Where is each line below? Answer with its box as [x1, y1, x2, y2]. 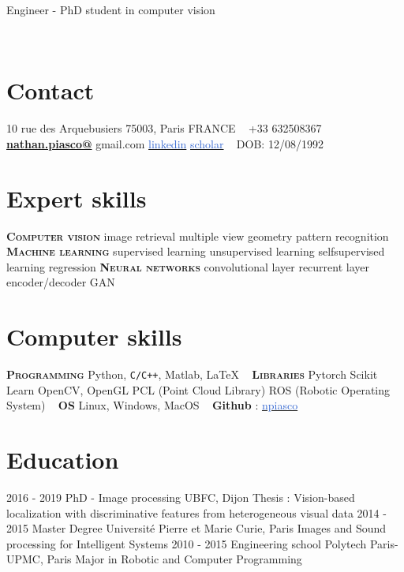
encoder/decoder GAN [6, 274, 115, 290]
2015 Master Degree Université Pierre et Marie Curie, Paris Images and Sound [6, 520, 387, 536]
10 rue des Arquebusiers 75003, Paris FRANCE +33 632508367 [6, 120, 322, 136]
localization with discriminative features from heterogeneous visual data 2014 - [6, 504, 387, 521]
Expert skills [6, 181, 147, 214]
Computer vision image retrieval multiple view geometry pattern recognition [6, 227, 389, 244]
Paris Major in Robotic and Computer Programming [47, 551, 302, 567]
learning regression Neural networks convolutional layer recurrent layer [6, 258, 370, 275]
